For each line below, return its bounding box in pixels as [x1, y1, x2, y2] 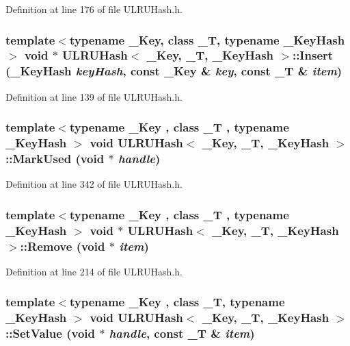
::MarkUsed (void [5, 150, 105, 167]
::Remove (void [20, 237, 105, 254]
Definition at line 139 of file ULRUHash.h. [5, 89, 183, 103]
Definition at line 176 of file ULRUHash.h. [5, 2, 183, 16]
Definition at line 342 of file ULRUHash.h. [5, 177, 183, 191]
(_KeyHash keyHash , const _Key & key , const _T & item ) [5, 62, 342, 79]
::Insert [292, 47, 334, 64]
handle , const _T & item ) [109, 325, 255, 342]
